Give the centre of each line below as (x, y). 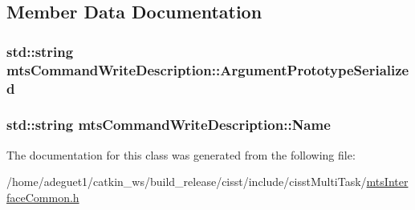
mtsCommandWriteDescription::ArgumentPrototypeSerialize (208, 69)
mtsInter (387, 182)
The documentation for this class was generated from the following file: (181, 154)
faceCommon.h (43, 197)
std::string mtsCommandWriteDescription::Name (169, 125)
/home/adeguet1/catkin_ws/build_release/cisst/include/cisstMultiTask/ (187, 182)
